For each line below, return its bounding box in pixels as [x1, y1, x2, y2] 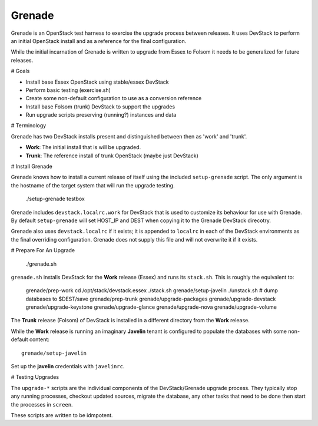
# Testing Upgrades [11, 374, 59, 381]
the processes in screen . [11, 401, 73, 408]
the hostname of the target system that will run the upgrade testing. [11, 181, 175, 189]
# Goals [11, 68, 30, 75]
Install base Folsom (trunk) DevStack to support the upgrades [25, 103, 175, 110]
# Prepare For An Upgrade [11, 247, 75, 254]
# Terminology [11, 122, 47, 129]
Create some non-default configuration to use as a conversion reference [25, 95, 202, 102]
